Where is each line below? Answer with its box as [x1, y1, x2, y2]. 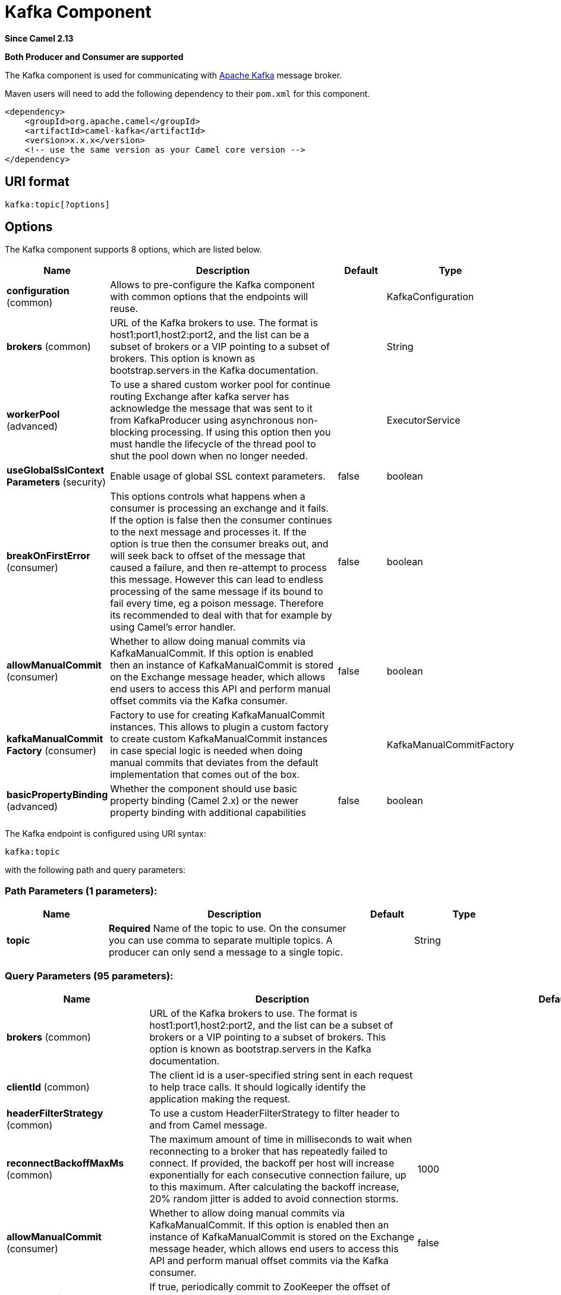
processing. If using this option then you [151, 426, 331, 439]
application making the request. [149, 1092, 291, 1105]
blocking [110, 426, 149, 439]
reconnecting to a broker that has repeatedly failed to [149, 1145, 388, 1157]
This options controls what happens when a [110, 490, 305, 503]
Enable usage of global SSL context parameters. [110, 470, 326, 483]
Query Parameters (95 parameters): [5, 969, 174, 982]
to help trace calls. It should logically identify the [149, 1080, 366, 1093]
